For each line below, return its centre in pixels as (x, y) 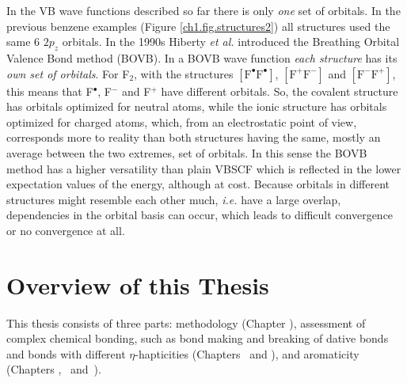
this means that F (50, 91)
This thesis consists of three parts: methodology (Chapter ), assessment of (186, 322)
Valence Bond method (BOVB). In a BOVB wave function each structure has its (202, 57)
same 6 (23, 42)
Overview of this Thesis (138, 284)
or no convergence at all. (66, 230)
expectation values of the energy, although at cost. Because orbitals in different (198, 184)
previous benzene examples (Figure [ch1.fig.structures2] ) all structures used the (198, 26)
